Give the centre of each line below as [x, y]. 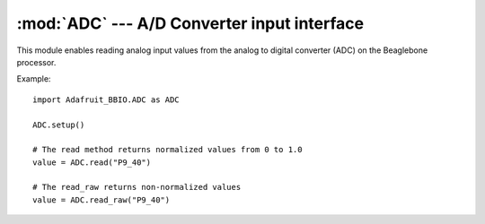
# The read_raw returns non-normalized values [137, 187]
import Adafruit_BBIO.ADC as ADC [106, 99]
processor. [36, 62]
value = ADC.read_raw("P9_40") [101, 200]
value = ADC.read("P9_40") [92, 162]
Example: [34, 79]
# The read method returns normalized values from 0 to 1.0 [168, 150]
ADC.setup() [59, 125]
